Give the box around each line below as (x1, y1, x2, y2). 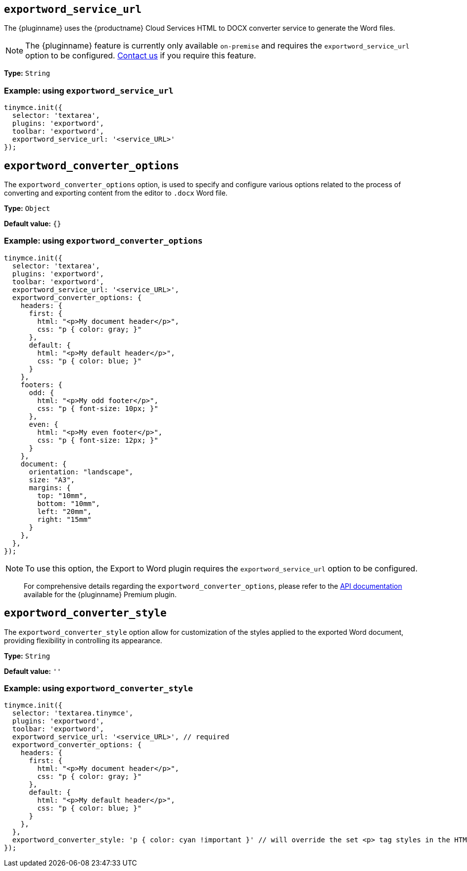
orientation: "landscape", (29, 467, 134, 476)
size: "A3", (29, 475, 75, 484)
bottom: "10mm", (37, 499, 100, 508)
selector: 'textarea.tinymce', (12, 709, 134, 717)
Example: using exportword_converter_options (4, 236, 203, 246)
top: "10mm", (37, 491, 88, 500)
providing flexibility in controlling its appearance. (4, 636, 162, 645)
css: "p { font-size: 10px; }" (37, 404, 158, 412)
